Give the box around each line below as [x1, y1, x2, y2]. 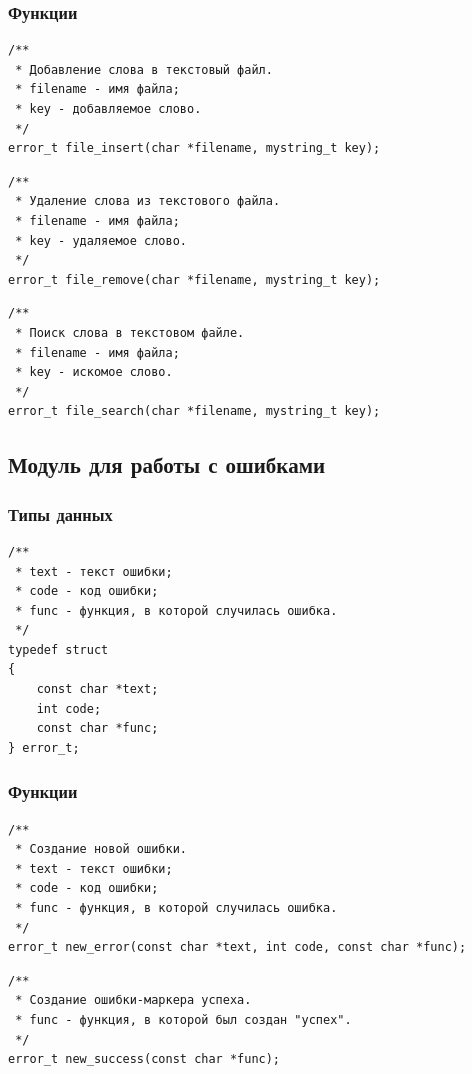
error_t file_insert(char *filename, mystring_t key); [8, 141, 381, 156]
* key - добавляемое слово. [15, 102, 202, 116]
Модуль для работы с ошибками [8, 449, 326, 480]
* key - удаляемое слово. [15, 233, 187, 248]
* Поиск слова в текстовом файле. [15, 325, 245, 340]
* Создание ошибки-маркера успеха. [15, 993, 252, 1008]
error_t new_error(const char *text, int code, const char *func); [8, 940, 467, 955]
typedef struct [8, 642, 109, 657]
